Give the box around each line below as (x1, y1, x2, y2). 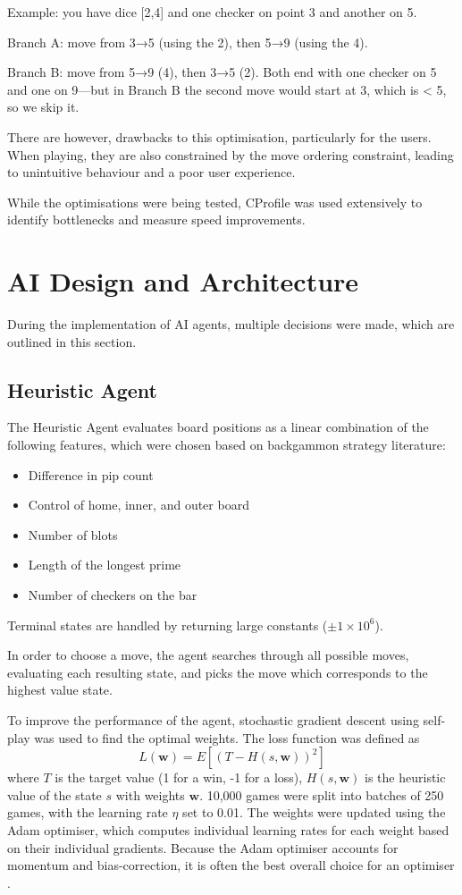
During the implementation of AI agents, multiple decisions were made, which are (7, 315, 455, 334)
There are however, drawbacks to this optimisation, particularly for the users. (7, 127, 432, 146)
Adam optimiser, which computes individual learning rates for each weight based (7, 820, 449, 839)
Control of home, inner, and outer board (28, 495, 249, 514)
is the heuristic (365, 768, 446, 787)
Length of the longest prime (28, 555, 181, 574)
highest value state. (7, 680, 113, 699)
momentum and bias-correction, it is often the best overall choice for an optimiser (7, 856, 455, 874)
